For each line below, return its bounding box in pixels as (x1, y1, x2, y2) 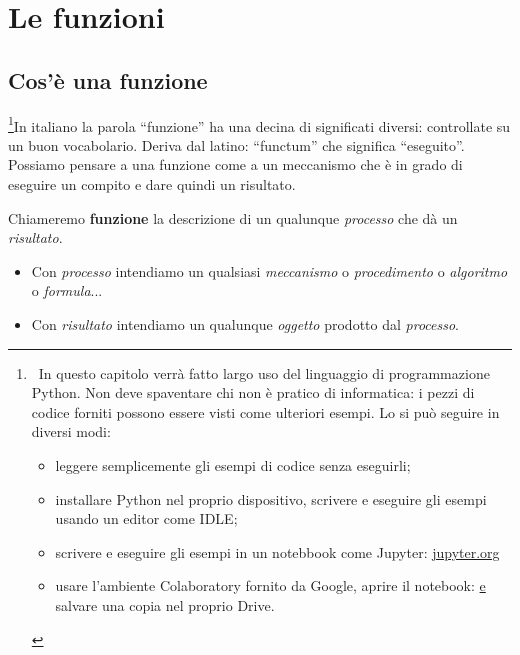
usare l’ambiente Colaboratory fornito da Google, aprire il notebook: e (55, 575, 486, 596)
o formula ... (31, 280, 103, 301)
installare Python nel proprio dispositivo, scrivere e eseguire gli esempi (55, 488, 487, 509)
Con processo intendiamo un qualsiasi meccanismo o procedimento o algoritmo (31, 260, 508, 281)
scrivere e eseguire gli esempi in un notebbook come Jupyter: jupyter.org (55, 541, 500, 562)
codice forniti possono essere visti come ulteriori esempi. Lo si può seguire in (31, 401, 500, 422)
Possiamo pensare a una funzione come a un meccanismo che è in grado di (8, 154, 463, 175)
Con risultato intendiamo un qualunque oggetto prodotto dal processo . (31, 313, 460, 334)
